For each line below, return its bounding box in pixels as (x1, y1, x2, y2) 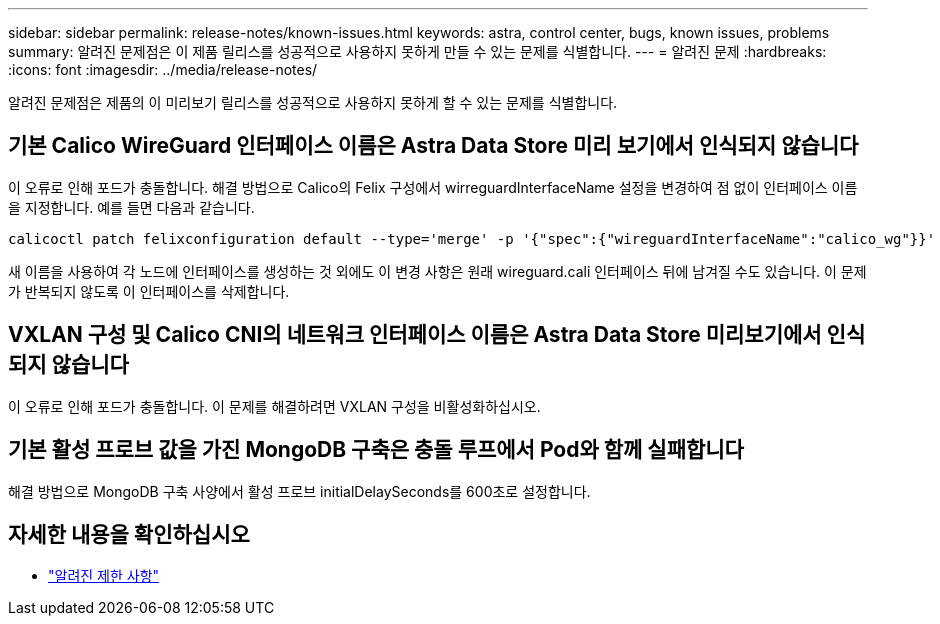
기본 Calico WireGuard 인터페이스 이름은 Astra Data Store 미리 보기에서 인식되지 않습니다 (8, 133, 859, 159)
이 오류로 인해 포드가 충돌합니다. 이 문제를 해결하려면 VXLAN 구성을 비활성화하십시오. (8, 397, 541, 415)
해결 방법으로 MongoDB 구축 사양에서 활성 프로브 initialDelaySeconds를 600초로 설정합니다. (8, 482, 591, 500)
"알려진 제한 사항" (48, 567, 160, 585)
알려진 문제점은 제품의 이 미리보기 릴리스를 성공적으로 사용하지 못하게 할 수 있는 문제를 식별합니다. (8, 94, 618, 111)
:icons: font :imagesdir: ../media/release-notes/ (8, 61, 318, 78)
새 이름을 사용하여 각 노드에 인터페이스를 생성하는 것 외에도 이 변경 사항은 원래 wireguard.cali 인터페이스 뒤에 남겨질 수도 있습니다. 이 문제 (8, 262, 867, 280)
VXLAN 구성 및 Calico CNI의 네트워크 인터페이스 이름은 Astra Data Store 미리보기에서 (8, 322, 822, 348)
